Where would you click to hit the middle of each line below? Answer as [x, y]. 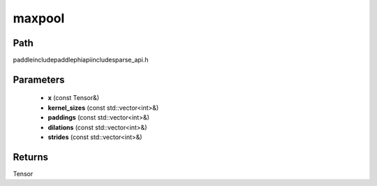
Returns [31, 157]
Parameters [39, 79]
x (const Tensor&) [74, 98]
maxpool [39, 18]
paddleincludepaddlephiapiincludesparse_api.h [81, 60]
